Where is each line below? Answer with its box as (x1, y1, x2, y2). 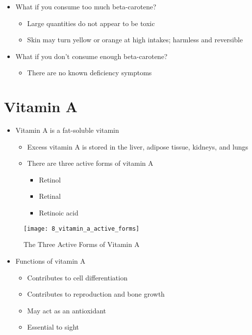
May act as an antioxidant (27, 305, 106, 315)
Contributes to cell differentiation (27, 272, 127, 282)
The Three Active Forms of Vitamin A (24, 239, 140, 249)
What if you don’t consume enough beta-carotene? (15, 51, 168, 61)
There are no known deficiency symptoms (27, 67, 152, 78)
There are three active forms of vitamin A (27, 158, 153, 168)
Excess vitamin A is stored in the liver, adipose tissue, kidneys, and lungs (27, 141, 249, 152)
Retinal (39, 191, 61, 201)
